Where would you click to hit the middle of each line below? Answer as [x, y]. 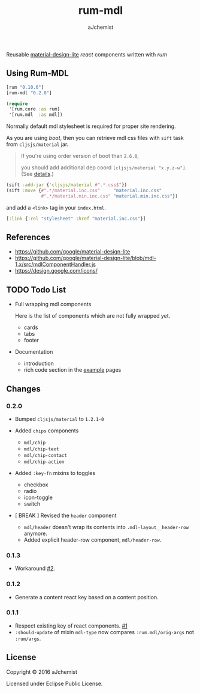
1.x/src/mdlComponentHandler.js [55, 264]
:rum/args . [28, 638]
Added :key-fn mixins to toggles [55, 473]
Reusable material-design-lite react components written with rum [87, 54]
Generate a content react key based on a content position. [87, 597]
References [28, 238]
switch [32, 504]
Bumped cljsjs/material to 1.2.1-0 [59, 419]
